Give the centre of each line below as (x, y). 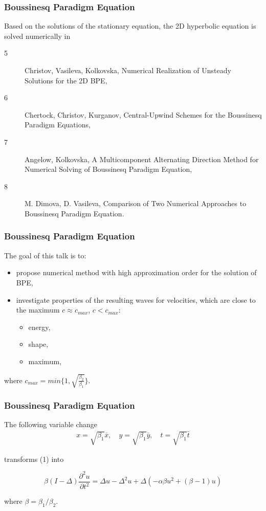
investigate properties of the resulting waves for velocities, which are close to (136, 299)
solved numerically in (37, 36)
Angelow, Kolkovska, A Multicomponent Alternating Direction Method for (142, 159)
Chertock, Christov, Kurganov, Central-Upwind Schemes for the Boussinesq (143, 114)
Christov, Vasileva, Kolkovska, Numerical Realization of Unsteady (128, 70)
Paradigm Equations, (58, 125)
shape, (38, 344)
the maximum (38, 310)
